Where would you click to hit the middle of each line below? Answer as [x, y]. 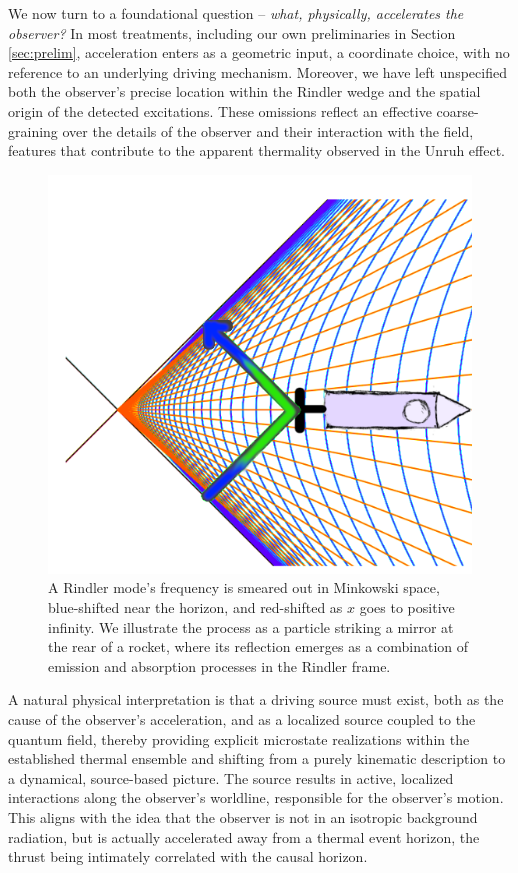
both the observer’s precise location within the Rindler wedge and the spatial [244, 91]
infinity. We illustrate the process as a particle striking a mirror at [251, 626]
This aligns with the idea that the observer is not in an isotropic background [243, 816]
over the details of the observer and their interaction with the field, [268, 130]
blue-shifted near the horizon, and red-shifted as [195, 606]
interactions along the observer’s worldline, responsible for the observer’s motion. [256, 797]
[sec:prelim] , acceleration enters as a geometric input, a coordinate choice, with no [259, 52]
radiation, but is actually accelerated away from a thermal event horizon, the [244, 836]
